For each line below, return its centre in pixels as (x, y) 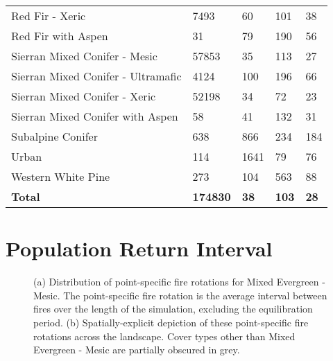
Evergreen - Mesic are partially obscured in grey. (137, 350)
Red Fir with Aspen (60, 36)
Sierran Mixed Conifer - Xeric (84, 96)
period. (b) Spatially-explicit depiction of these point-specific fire (171, 322)
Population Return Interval (139, 248)
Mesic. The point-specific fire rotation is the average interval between (180, 295)
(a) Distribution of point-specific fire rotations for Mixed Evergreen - (179, 282)
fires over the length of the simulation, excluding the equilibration (173, 309)
